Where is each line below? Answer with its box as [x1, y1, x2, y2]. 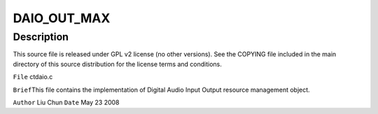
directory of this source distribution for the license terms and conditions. [13, 60, 222, 68]
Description [13, 31, 69, 43]
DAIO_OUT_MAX [13, 10, 111, 26]
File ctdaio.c [13, 73, 53, 81]
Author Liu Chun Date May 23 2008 [13, 98, 120, 106]
